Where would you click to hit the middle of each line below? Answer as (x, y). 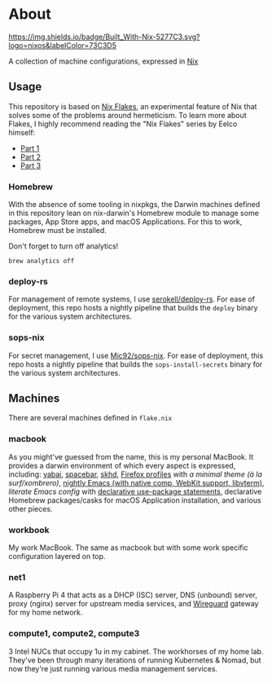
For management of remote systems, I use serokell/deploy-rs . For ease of (132, 299)
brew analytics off (42, 262)
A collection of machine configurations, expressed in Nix (103, 61)
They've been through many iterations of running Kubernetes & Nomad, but (135, 660)
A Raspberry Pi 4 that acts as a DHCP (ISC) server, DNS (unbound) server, (133, 595)
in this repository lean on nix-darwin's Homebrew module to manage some (134, 213)
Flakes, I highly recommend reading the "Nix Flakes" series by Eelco (123, 124)
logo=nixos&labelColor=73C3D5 (62, 45)
